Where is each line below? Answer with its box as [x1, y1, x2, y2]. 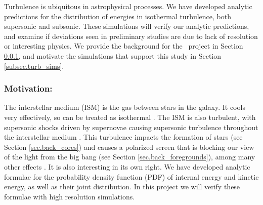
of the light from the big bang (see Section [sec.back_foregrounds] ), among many [4, 151, 255, 162]
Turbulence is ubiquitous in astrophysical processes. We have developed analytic [4, 1, 252, 11]
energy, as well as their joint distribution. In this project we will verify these [4, 181, 240, 192]
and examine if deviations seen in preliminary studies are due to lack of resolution [4, 30, 258, 41]
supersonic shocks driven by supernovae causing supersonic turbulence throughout [4, 121, 258, 132]
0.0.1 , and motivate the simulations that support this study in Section [4, 50, 222, 61]
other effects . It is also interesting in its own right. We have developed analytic [4, 161, 250, 172]
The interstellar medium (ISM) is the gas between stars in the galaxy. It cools [4, 102, 245, 112]
